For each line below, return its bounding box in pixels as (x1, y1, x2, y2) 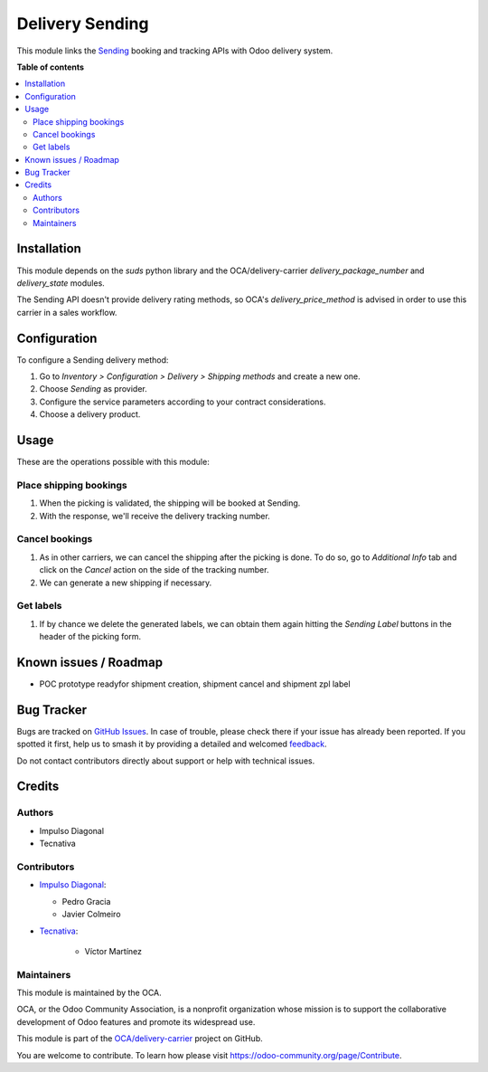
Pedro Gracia (61, 896, 111, 906)
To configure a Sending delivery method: (16, 354, 169, 365)
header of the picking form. (39, 631, 142, 642)
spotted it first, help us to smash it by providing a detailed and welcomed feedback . (16, 738, 327, 750)
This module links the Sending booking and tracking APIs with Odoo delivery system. (16, 45, 333, 56)
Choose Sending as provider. (39, 384, 148, 394)
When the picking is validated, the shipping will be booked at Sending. (39, 498, 301, 508)
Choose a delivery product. (39, 409, 141, 420)
